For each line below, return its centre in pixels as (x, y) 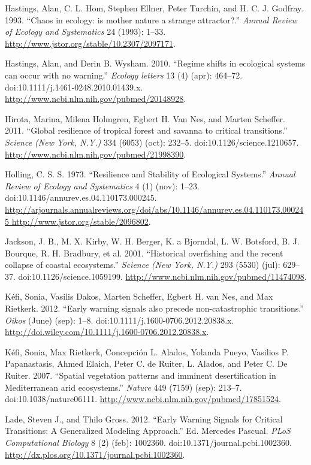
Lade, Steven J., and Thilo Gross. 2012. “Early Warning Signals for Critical (144, 419)
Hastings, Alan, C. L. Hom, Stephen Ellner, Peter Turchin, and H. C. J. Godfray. (154, 8)
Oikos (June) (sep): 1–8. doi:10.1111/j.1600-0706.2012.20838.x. (120, 320)
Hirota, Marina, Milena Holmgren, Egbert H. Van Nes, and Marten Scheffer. (145, 118)
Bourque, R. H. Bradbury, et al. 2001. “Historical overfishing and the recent (144, 253)
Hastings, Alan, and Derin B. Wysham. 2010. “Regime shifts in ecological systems (155, 63)
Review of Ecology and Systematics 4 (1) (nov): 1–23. (102, 185)
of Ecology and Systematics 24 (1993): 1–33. (85, 31)
